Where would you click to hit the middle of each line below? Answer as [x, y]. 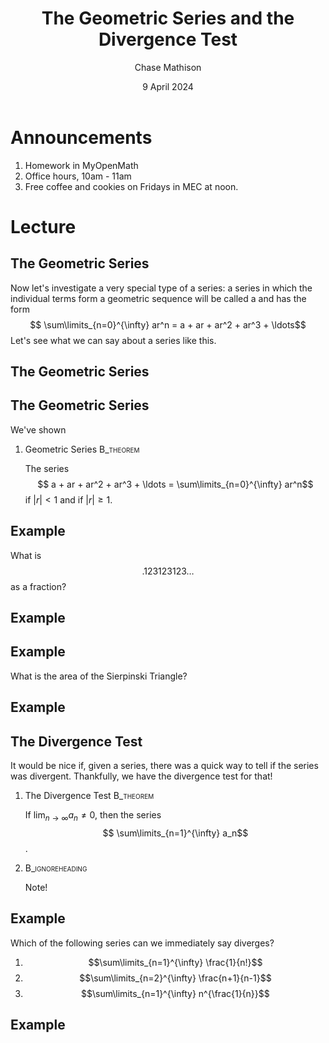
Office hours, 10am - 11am [78, 176]
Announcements [81, 137]
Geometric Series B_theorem [82, 449]
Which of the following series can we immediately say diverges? [142, 943]
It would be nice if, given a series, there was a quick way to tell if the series [164, 766]
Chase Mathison [168, 67]
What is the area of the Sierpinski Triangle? [99, 676]
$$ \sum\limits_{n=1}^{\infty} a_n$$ [175, 833]
